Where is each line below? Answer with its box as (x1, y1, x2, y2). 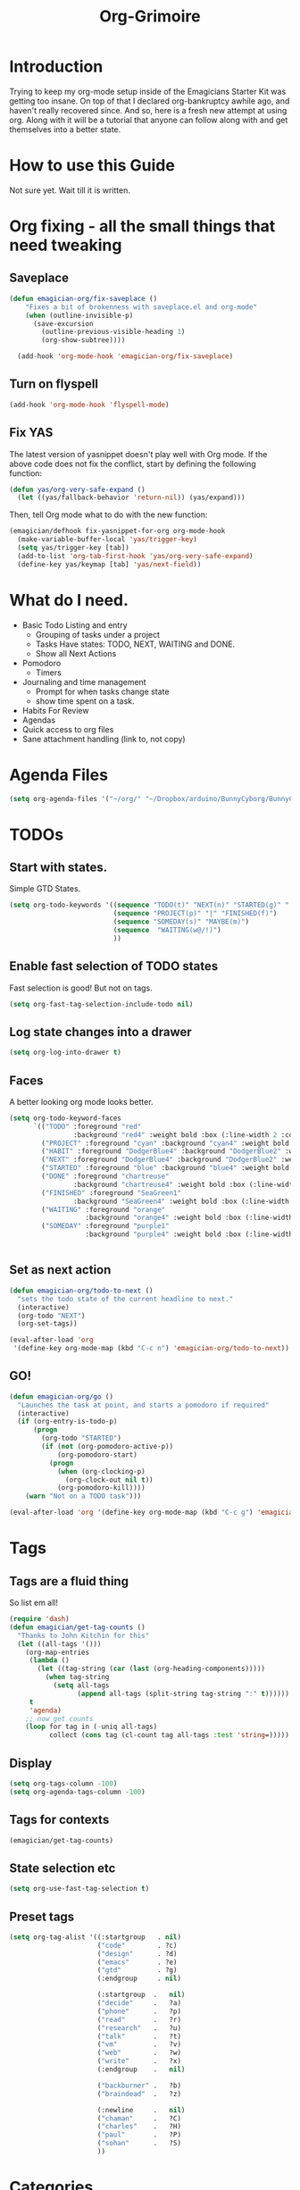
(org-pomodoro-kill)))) (56, 1484, 146, 1492)
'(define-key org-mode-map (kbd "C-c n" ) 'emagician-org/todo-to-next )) (12, 1344, 290, 1353)
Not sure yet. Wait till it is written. (9, 185, 131, 196)
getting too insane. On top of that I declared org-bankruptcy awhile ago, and (9, 96, 290, 106)
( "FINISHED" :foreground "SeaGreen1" (41, 1188, 181, 1198)
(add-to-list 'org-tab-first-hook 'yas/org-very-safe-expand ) (17, 551, 254, 560)
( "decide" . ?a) (96, 1999, 181, 2008)
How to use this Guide (9, 155, 176, 176)
